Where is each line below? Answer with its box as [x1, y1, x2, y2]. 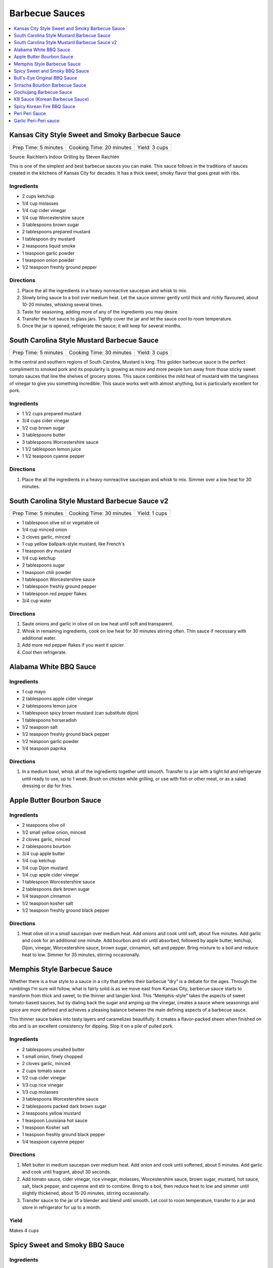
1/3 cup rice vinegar [22, 1082, 64, 1088]
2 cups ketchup [22, 193, 55, 199]
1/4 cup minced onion [22, 526, 67, 533]
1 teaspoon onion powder [22, 257, 75, 263]
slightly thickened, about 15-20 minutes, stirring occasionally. [22, 1190, 150, 1196]
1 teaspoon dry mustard [22, 548, 72, 554]
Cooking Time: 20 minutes [69, 144, 132, 151]
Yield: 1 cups [137, 510, 167, 517]
